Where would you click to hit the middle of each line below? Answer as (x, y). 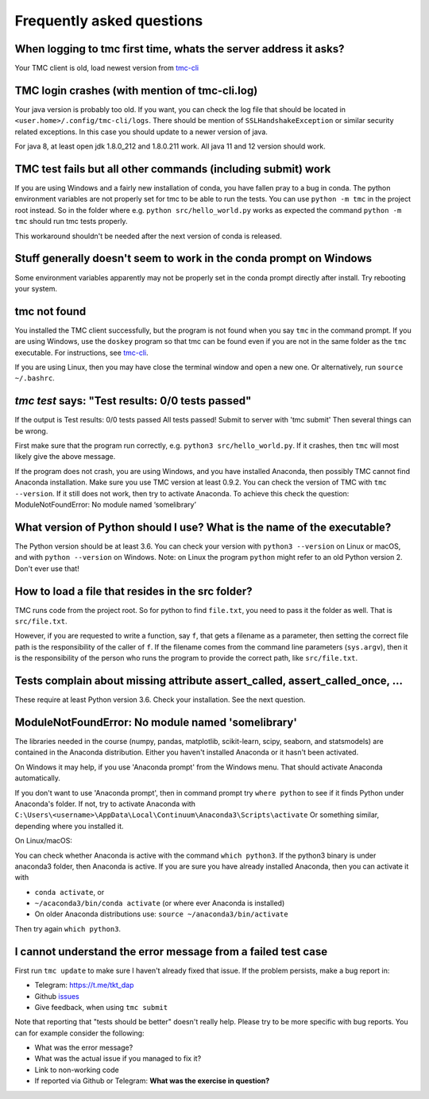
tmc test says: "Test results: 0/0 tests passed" (133, 401)
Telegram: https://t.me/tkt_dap (84, 985)
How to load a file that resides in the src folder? (134, 591)
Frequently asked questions (109, 21)
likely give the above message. (65, 457)
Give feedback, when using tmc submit (101, 1007)
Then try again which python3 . (68, 928)
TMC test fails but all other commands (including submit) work (173, 169)
